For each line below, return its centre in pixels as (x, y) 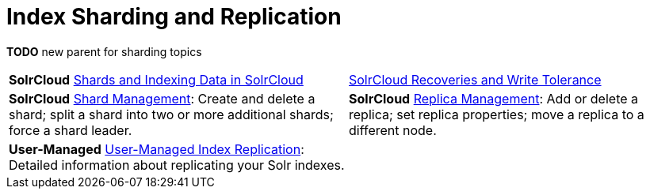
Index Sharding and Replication (174, 17)
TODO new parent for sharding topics (104, 51)
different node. (393, 130)
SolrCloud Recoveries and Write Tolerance (475, 79)
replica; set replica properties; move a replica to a (497, 114)
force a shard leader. (71, 130)
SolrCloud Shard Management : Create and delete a (162, 98)
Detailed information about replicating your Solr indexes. (177, 165)
